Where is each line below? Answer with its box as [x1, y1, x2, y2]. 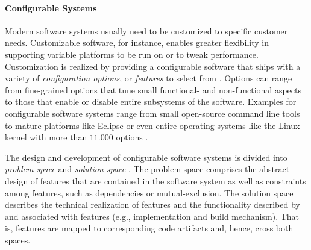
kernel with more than [5, 131, 87, 143]
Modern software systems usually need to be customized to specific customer [5, 24, 288, 37]
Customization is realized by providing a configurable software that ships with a [5, 60, 301, 72]
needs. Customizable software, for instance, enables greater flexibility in [5, 36, 269, 49]
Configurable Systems [5, 1, 97, 14]
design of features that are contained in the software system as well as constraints [5, 174, 306, 187]
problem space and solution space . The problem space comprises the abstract [5, 163, 290, 175]
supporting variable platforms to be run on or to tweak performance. [5, 48, 259, 60]
